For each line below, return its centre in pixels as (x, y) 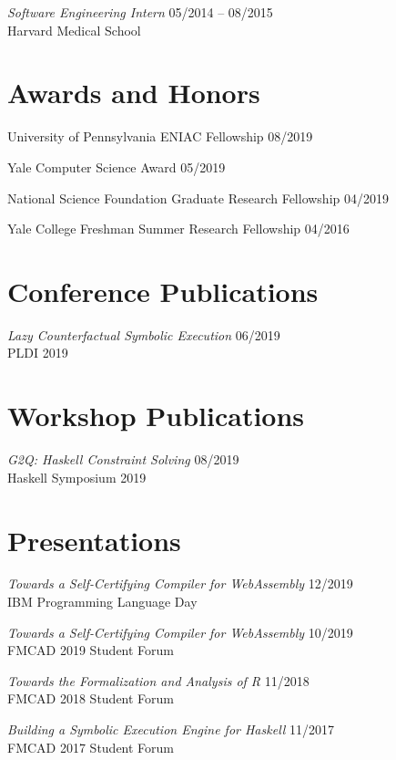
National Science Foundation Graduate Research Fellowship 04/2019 (198, 198)
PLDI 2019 (38, 353)
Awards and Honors (134, 93)
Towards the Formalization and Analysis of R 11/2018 (158, 680)
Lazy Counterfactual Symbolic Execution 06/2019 (144, 334)
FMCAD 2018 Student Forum (91, 698)
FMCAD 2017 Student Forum (91, 747)
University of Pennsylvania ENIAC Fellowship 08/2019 (160, 136)
